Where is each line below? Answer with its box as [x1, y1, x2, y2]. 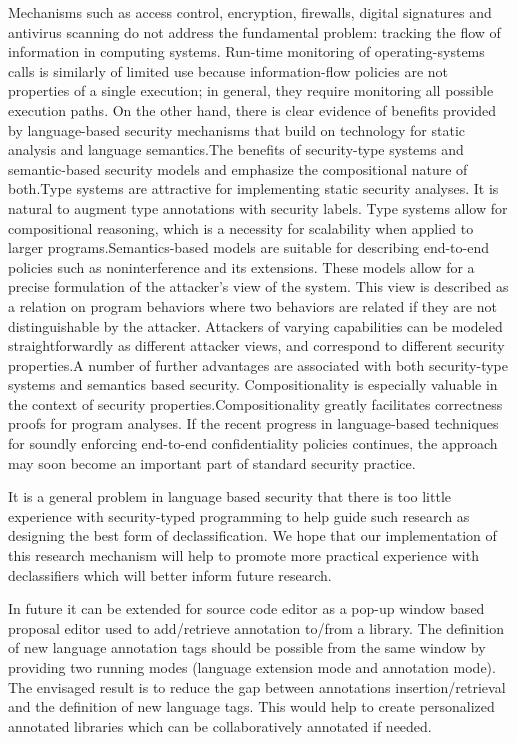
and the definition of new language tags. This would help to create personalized [8, 696, 495, 717]
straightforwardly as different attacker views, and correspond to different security [8, 335, 505, 356]
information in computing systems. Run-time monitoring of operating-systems [8, 41, 485, 62]
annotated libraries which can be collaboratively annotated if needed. [8, 715, 432, 736]
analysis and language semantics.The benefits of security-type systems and [8, 139, 464, 160]
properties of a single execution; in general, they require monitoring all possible [8, 80, 494, 101]
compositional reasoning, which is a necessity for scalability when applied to [8, 217, 474, 238]
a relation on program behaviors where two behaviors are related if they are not [8, 295, 497, 316]
